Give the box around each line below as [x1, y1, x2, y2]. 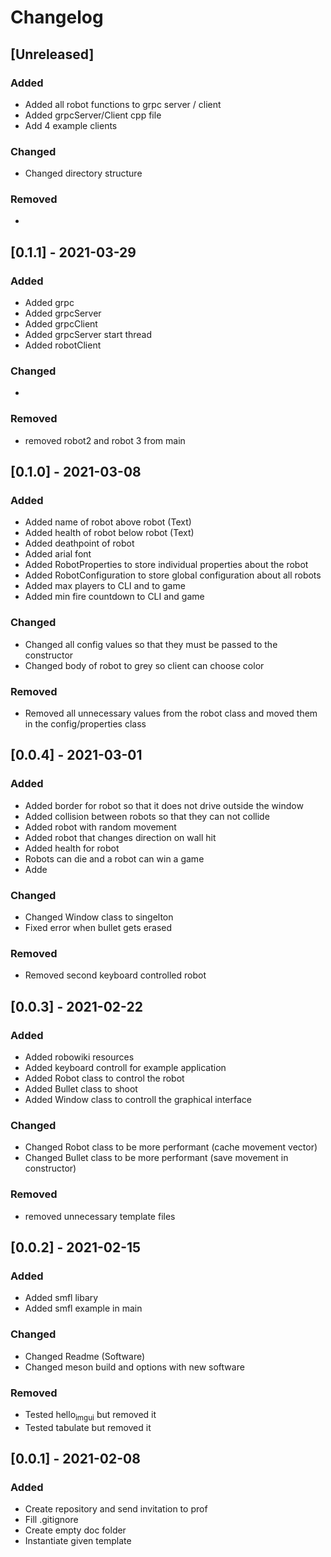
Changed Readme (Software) [24, 1350, 146, 1362]
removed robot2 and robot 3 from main [24, 434, 186, 446]
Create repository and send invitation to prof [24, 1503, 208, 1515]
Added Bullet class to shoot [24, 1083, 138, 1095]
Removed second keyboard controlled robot [24, 969, 207, 981]
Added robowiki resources [24, 1051, 135, 1063]
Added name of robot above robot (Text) [24, 516, 192, 528]
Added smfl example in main [24, 1302, 143, 1315]
